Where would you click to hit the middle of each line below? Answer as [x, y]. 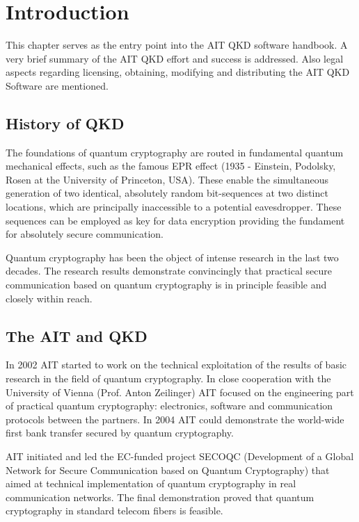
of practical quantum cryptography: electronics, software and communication [169, 406]
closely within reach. [49, 298]
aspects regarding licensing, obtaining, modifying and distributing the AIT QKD [178, 72]
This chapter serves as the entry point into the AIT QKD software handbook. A [177, 45]
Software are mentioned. [57, 85]
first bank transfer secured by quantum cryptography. [120, 433]
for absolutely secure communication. [85, 234]
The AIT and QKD [77, 335]
